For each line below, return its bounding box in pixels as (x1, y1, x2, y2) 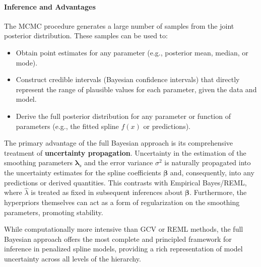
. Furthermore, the (189, 187, 247, 197)
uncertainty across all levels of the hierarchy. (4, 253, 141, 263)
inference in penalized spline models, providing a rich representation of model (4, 243, 243, 254)
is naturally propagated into (164, 157, 251, 168)
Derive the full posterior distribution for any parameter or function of (16, 110, 231, 121)
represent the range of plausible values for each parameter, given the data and (16, 84, 257, 94)
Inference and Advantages (4, 1, 96, 12)
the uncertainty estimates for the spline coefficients (4, 167, 161, 177)
